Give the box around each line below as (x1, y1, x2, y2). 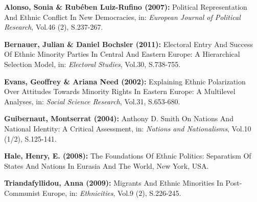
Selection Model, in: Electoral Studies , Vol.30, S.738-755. (4, 58, 181, 69)
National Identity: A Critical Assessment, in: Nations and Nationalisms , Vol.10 (4, 123, 251, 133)
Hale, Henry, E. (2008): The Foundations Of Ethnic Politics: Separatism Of (4, 150, 251, 161)
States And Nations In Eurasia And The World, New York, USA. (4, 160, 209, 171)
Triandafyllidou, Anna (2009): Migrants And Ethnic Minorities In (4, 177, 223, 188)
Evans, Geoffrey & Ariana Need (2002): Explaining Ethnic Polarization (4, 76, 246, 86)
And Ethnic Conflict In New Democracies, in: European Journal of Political (4, 11, 241, 22)
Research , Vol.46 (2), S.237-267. (4, 21, 103, 32)
